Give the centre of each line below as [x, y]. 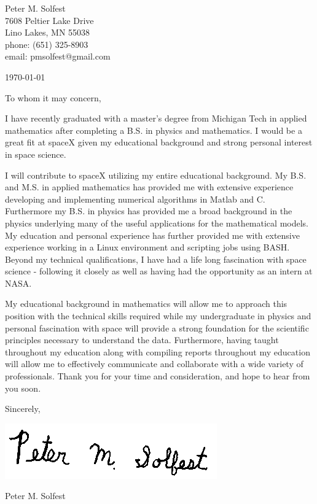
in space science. [36, 154]
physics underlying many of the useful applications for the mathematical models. [157, 223]
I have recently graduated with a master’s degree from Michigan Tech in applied [156, 118]
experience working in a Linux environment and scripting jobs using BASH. [147, 247]
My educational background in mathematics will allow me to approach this [146, 304]
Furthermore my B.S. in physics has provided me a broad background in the [149, 211]
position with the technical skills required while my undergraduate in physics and [158, 316]
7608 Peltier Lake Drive [49, 20]
